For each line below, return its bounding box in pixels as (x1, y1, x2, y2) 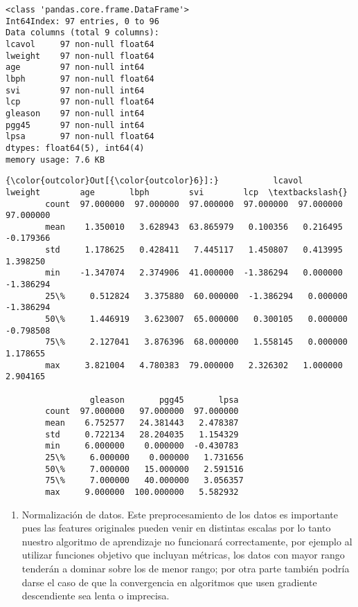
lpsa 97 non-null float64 (6, 132, 154, 142)
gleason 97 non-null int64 (6, 108, 145, 118)
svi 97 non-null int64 (6, 85, 145, 96)
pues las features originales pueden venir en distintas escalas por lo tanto (21, 520, 331, 535)
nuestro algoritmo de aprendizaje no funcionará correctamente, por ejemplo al (21, 534, 352, 548)
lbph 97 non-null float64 (6, 73, 154, 84)
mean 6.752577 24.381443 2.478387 (45, 417, 239, 428)
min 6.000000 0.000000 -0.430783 (45, 441, 239, 451)
